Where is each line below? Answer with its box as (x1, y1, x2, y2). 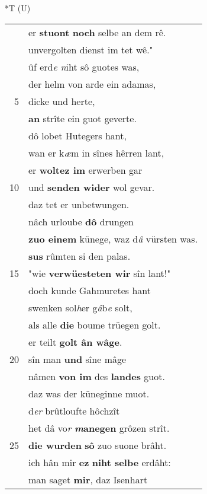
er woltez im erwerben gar (28, 162, 143, 177)
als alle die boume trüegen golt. (28, 317, 161, 332)
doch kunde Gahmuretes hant (28, 283, 151, 297)
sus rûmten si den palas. (28, 248, 131, 263)
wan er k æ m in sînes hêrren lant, (28, 145, 164, 160)
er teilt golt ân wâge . (28, 334, 122, 349)
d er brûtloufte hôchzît (28, 403, 120, 417)
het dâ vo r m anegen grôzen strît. (28, 420, 170, 435)
